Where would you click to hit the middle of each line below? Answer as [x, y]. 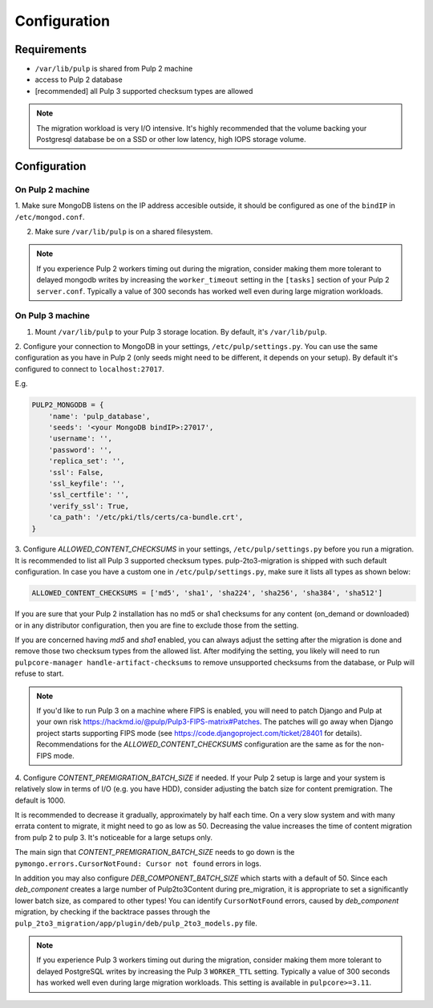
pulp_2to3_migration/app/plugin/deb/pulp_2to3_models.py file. [136, 923]
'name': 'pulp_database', [99, 416]
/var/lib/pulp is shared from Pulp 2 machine [114, 69]
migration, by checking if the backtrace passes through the [113, 912]
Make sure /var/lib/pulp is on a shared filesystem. [124, 231]
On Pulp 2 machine [52, 189]
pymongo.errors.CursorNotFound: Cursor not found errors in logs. [138, 864]
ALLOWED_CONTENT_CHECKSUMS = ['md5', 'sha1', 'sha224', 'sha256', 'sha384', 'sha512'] [207, 593]
